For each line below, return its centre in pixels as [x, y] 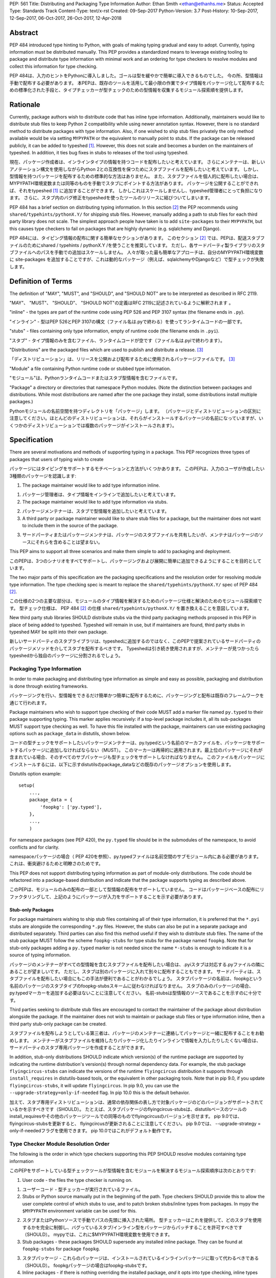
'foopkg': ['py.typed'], [71, 807]
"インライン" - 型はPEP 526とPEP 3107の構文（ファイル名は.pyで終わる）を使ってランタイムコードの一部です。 [127, 322]
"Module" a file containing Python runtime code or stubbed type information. [90, 369]
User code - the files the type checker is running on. [77, 1180]
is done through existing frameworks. [49, 686]
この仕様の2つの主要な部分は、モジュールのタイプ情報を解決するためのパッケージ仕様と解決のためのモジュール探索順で [136, 601]
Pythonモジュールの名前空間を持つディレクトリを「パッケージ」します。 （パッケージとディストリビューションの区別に [135, 411]
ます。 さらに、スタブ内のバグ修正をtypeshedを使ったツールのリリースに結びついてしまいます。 [111, 198]
